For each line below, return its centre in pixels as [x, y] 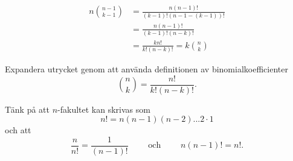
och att [18, 130]
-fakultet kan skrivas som [104, 109]
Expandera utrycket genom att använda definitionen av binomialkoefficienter [146, 69]
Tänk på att [27, 109]
